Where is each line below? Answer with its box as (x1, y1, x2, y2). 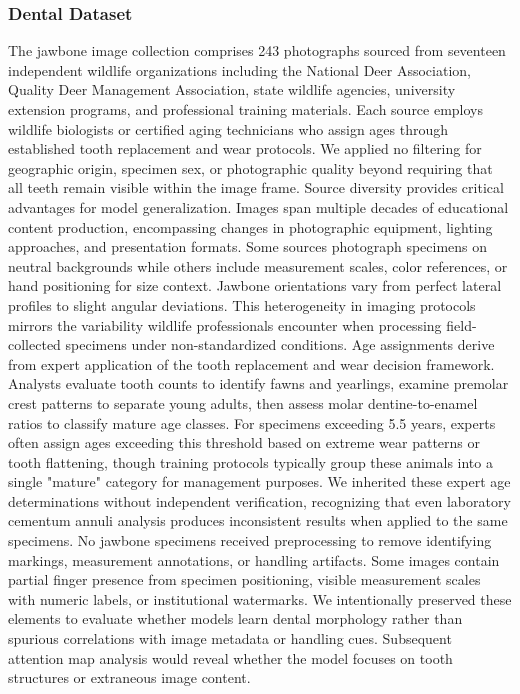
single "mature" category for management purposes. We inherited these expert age (8, 471, 511, 492)
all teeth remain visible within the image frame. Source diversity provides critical (8, 177, 504, 198)
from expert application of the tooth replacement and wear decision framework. (8, 353, 495, 374)
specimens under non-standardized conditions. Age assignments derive (65, 334, 495, 355)
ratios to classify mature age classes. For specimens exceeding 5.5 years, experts (8, 412, 496, 433)
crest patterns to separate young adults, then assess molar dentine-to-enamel (8, 392, 478, 413)
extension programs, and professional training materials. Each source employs (8, 99, 484, 119)
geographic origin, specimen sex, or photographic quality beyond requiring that (8, 157, 493, 178)
